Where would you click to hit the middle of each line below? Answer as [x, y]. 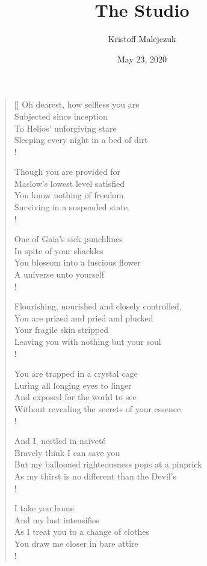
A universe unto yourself [59, 274]
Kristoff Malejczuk [142, 39]
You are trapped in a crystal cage [76, 373]
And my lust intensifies [57, 519]
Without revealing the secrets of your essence [97, 408]
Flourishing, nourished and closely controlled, [98, 306]
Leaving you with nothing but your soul [88, 341]
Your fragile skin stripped [61, 330]
